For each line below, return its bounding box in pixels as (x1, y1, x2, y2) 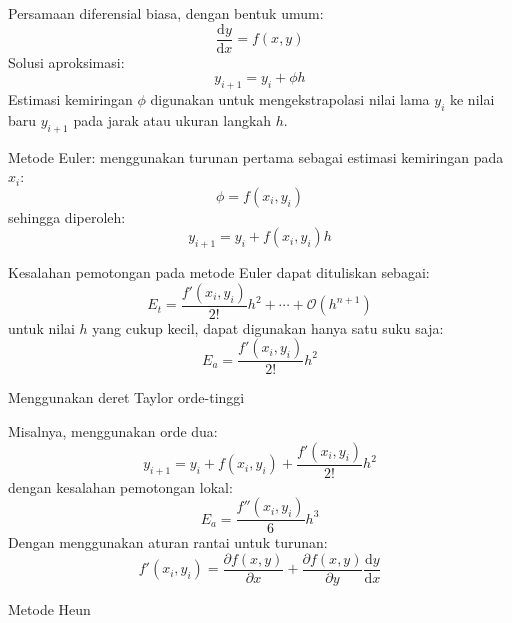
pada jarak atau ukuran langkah (73, 109, 272, 130)
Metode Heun (8, 598, 91, 619)
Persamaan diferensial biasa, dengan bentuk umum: (8, 3, 324, 23)
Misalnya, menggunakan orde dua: (8, 421, 218, 442)
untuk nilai (8, 317, 75, 338)
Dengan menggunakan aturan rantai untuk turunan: (8, 532, 328, 553)
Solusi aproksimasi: (8, 51, 125, 72)
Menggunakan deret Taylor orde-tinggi (8, 387, 245, 408)
